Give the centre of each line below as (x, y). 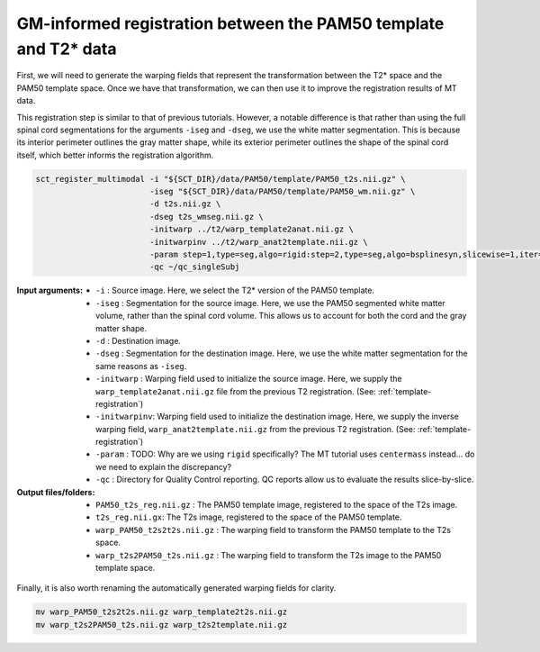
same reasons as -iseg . (141, 366)
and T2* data (67, 49)
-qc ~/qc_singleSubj (194, 267)
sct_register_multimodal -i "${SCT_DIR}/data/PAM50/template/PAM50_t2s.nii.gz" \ (221, 179)
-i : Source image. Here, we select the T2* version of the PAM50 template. (235, 290)
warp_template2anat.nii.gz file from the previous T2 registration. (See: (236, 391)
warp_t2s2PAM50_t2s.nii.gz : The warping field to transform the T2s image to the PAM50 (269, 555)
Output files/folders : (56, 492)
